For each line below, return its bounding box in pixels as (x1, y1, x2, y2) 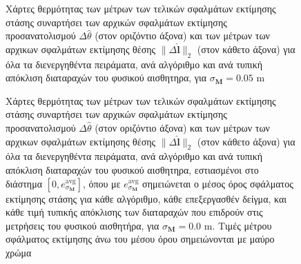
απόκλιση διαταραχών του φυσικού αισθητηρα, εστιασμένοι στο (6, 162, 259, 176)
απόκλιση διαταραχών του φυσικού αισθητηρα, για (6, 70, 207, 85)
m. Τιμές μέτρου (204, 218, 272, 232)
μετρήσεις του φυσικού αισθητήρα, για (6, 218, 159, 232)
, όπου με (82, 176, 121, 190)
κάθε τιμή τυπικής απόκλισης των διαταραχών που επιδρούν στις (6, 205, 263, 219)
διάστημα (6, 176, 43, 190)
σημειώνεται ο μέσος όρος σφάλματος (142, 176, 293, 190)
